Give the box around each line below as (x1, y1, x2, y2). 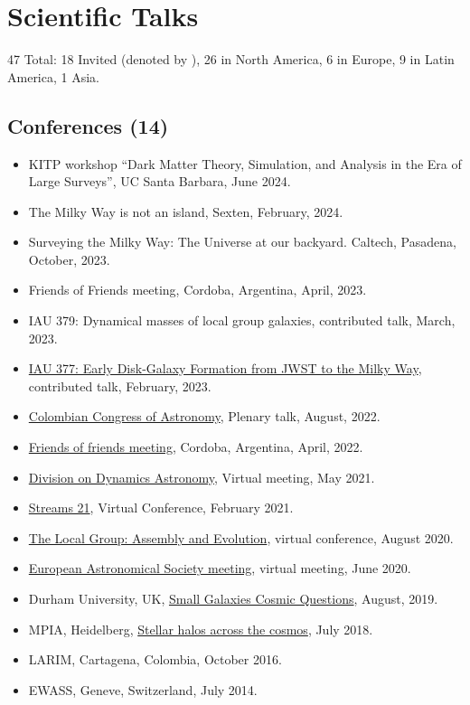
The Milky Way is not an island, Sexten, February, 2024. (28, 202, 343, 221)
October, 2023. (28, 249, 110, 268)
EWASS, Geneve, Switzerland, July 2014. (28, 680, 258, 699)
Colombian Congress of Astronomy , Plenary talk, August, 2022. (28, 407, 381, 426)
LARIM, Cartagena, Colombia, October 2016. (28, 650, 282, 669)
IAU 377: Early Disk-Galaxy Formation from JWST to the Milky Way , (28, 359, 422, 378)
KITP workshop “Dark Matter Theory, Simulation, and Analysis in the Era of (28, 154, 462, 173)
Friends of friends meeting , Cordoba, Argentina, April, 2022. (28, 437, 363, 456)
